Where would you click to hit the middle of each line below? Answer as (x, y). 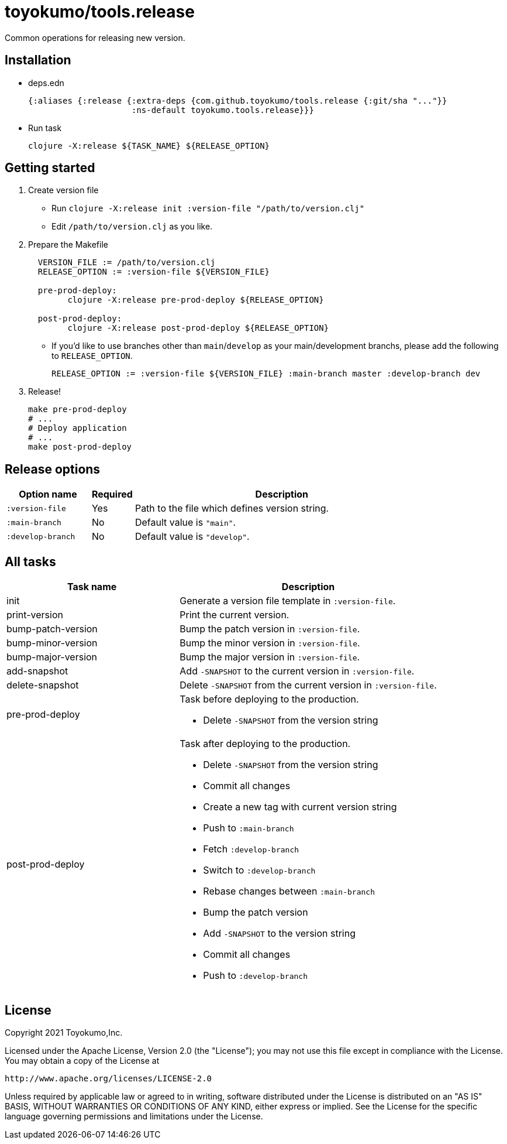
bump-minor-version (52, 643)
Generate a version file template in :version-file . (288, 601)
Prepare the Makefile (68, 245)
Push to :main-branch (249, 828)
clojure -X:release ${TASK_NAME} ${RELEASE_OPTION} (149, 145)
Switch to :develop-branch (259, 870)
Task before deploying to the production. (269, 699)
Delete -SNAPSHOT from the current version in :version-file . (308, 685)
